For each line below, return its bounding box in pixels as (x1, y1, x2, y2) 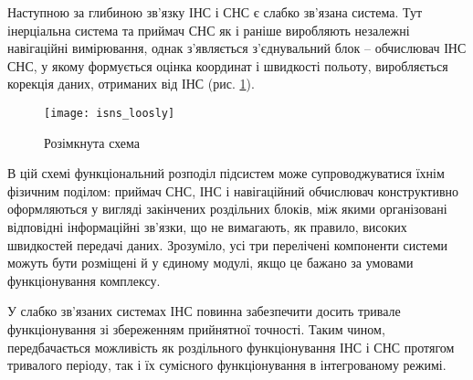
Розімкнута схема (44, 132, 141, 152)
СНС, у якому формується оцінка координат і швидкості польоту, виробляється (7, 56, 448, 75)
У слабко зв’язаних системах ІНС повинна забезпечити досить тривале (7, 301, 401, 321)
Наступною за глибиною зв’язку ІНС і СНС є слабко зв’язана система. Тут (7, 3, 423, 21)
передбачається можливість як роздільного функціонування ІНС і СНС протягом (7, 337, 455, 356)
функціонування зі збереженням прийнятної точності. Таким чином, (7, 319, 385, 338)
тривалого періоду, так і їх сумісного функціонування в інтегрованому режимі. (7, 355, 447, 375)
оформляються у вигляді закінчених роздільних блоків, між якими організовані (7, 199, 447, 218)
